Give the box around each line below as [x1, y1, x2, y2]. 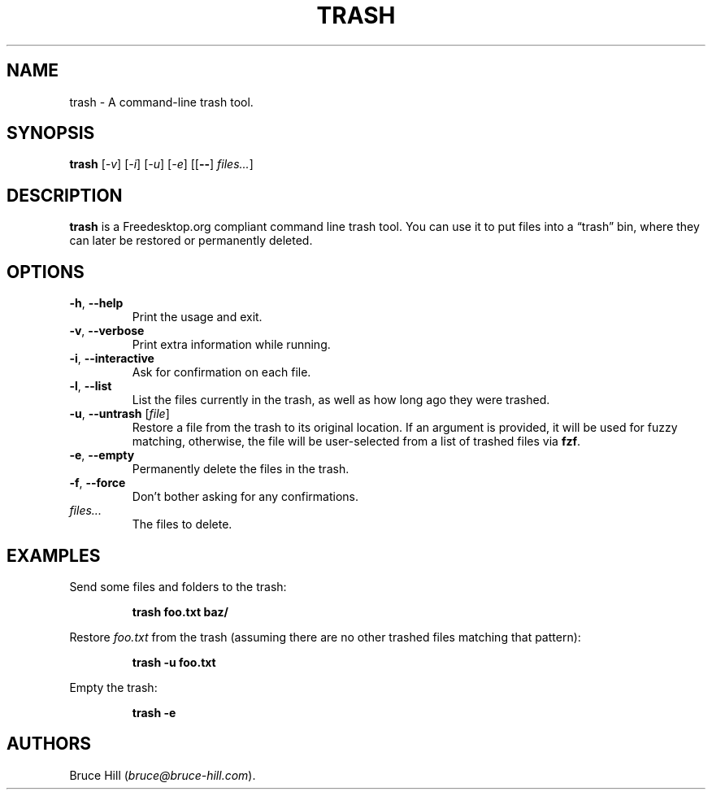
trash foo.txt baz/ [132, 604, 228, 619]
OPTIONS [7, 261, 85, 282]
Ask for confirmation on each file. [132, 365, 311, 380]
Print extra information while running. [132, 337, 331, 352]
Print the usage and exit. [132, 310, 263, 324]
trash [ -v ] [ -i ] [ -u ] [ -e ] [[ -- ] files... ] [69, 157, 254, 172]
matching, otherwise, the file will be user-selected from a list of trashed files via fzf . [132, 434, 581, 449]
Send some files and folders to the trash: [69, 579, 287, 594]
